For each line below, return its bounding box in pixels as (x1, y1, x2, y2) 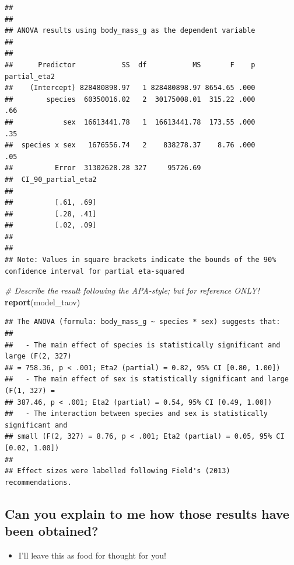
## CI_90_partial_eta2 (5, 175, 97, 184)
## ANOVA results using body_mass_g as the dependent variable (5, 26, 256, 35)
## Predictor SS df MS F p (5, 60, 256, 69)
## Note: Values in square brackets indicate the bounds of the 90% (5, 256, 276, 264)
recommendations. (5, 478, 72, 487)
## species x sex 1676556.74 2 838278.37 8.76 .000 (5, 141, 256, 150)
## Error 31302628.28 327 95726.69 (5, 164, 201, 173)
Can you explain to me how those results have (5, 504, 289, 522)
